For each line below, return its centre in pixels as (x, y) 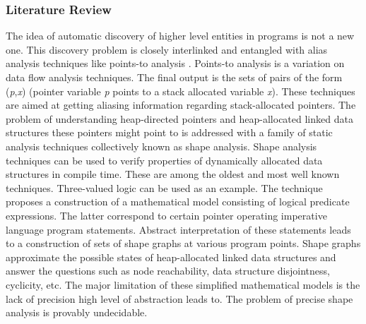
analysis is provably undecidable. (77, 312)
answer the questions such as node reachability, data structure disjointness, (168, 271)
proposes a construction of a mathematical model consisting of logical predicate (178, 202)
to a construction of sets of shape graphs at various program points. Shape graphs (183, 243)
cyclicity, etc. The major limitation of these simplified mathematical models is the (183, 284)
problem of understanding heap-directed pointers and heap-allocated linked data (179, 118)
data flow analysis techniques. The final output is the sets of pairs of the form (174, 77)
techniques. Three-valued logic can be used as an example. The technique (164, 187)
